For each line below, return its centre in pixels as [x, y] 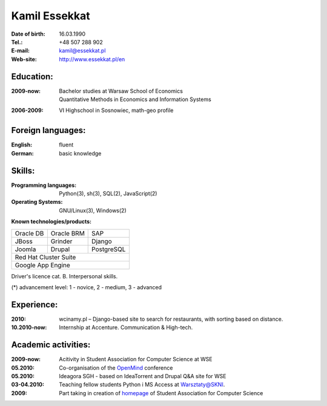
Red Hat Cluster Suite [45, 257]
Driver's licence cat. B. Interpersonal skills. [64, 276]
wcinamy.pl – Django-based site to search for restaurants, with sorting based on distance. [171, 319]
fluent [66, 145]
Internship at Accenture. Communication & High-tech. [126, 327]
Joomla [25, 249]
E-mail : [21, 51]
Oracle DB [29, 233]
